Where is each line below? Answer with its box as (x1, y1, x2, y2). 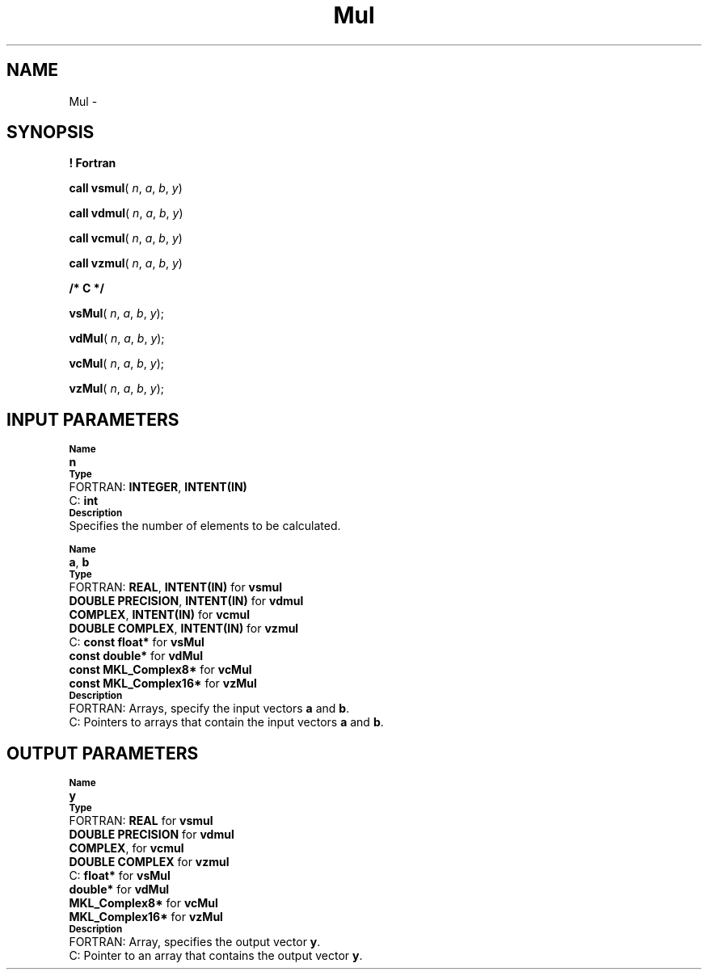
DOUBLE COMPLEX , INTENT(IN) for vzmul (69, 621, 299, 636)
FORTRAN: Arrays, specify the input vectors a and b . (69, 701, 350, 716)
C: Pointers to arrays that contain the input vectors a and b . (69, 715, 384, 730)
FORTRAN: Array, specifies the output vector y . (69, 935, 321, 949)
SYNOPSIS (6, 122, 95, 143)
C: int (69, 494, 99, 508)
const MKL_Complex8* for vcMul (69, 663, 252, 677)
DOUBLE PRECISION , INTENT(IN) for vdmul (69, 594, 304, 608)
